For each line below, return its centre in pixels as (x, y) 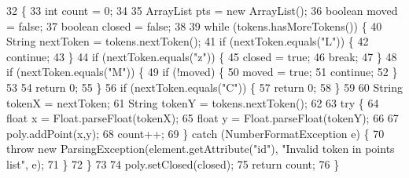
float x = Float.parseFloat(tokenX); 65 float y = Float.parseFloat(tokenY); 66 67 (203, 118)
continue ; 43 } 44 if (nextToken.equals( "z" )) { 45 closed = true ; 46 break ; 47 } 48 (202, 56)
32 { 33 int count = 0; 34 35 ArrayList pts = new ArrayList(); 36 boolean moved (202, 10)
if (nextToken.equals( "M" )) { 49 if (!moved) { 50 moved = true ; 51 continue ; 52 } (202, 72)
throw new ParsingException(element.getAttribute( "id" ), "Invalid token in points (201, 149)
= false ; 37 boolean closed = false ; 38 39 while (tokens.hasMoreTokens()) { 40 (194, 25)
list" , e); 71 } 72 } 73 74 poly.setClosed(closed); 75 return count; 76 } (173, 163)
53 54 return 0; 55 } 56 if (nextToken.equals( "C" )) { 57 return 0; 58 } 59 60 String (204, 87)
